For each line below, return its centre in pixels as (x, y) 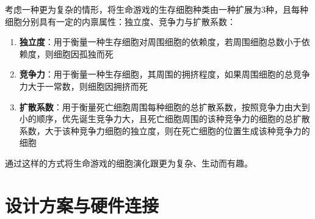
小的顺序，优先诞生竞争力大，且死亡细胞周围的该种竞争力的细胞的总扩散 (165, 119)
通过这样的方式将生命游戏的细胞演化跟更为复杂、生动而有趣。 (129, 163)
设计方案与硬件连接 (82, 205)
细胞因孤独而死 (83, 53)
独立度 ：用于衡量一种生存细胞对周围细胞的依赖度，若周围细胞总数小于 (160, 42)
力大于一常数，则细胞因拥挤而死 (83, 86)
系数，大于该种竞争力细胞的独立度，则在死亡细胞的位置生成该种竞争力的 (165, 130)
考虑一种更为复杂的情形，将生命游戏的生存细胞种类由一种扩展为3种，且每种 (157, 9)
